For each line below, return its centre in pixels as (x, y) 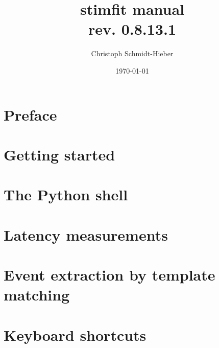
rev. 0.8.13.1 (132, 29)
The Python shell (66, 194)
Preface (30, 114)
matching (37, 295)
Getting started (59, 154)
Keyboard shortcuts (75, 334)
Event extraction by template (110, 274)
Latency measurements (86, 234)
